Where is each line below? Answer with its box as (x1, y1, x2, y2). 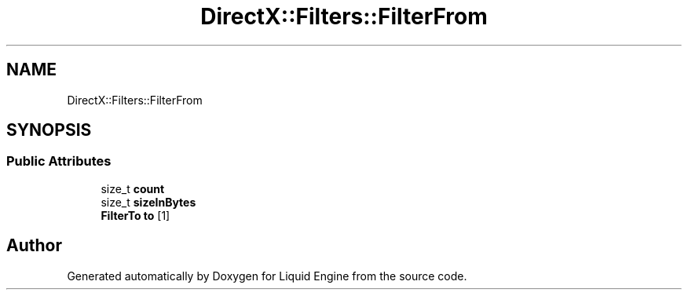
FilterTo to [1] (101, 208, 170, 222)
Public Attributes (6, 153, 112, 170)
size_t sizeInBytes (101, 195, 196, 209)
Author (6, 236, 62, 256)
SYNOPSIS (6, 120, 92, 141)
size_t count (101, 181, 165, 196)
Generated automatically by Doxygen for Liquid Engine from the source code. (67, 269, 467, 283)
